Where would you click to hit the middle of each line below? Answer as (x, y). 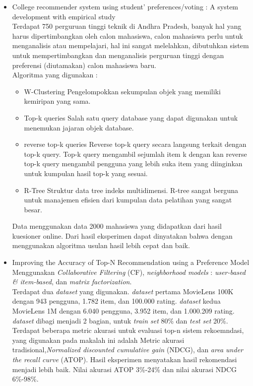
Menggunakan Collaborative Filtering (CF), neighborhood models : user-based (129, 272)
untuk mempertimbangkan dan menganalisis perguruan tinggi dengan (118, 55)
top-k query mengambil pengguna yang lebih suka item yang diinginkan (133, 163)
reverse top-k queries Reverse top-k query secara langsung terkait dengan (135, 144)
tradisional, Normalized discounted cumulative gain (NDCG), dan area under (127, 350)
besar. (33, 209)
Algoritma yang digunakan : (55, 75)
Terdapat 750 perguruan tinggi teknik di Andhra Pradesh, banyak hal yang (127, 26)
